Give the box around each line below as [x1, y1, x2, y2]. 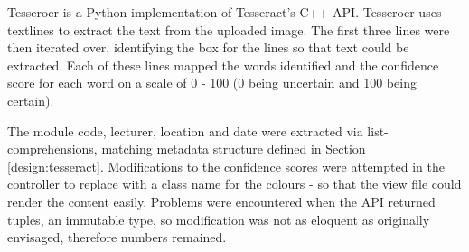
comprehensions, [7, 139, 98, 158]
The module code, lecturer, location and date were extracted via [7, 121, 363, 140]
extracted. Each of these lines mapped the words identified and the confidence [7, 55, 439, 74]
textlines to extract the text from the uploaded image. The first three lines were [7, 20, 450, 39]
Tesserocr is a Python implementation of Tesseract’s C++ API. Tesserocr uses [7, 3, 442, 21]
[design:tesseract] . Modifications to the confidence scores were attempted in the [7, 156, 445, 175]
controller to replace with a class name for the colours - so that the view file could [7, 174, 462, 193]
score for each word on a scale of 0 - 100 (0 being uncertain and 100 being [7, 73, 417, 92]
